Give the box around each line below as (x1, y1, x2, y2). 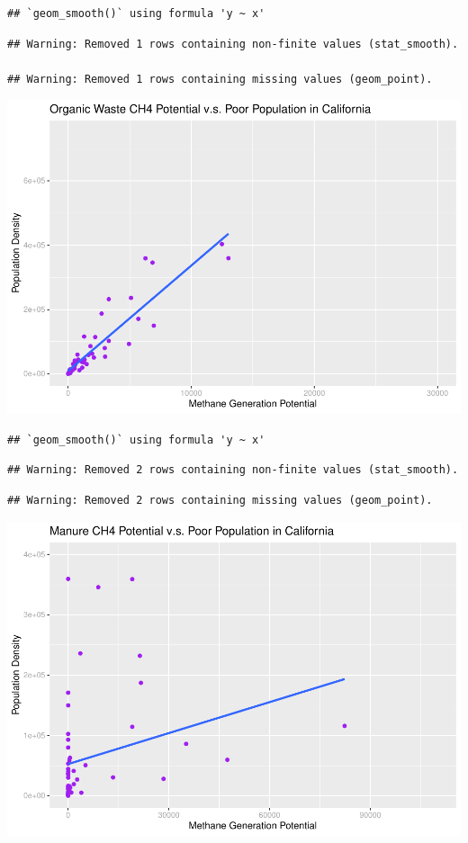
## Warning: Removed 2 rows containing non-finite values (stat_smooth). (7, 463, 459, 477)
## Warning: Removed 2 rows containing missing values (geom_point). (7, 494, 433, 507)
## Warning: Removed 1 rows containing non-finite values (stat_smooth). (7, 37, 459, 50)
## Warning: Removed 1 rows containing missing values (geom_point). (7, 72, 433, 85)
